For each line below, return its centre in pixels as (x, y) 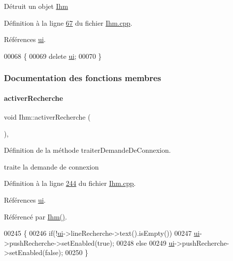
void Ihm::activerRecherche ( (47, 117)
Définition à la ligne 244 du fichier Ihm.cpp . (70, 183)
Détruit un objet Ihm (36, 6)
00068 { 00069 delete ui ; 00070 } (53, 56)
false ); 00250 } (67, 252)
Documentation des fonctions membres (83, 78)
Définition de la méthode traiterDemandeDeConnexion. (87, 150)
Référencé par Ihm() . (35, 216)
